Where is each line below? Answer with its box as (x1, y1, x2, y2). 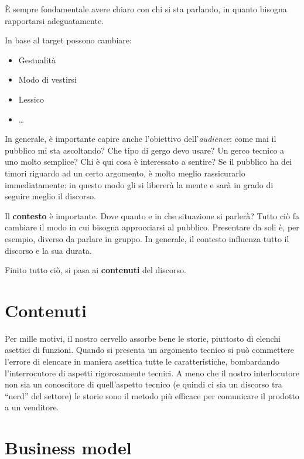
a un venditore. (5, 401, 59, 413)
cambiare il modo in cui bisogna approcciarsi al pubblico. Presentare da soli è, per (5, 221, 299, 233)
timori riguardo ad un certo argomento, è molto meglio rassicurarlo (5, 166, 245, 179)
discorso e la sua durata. (5, 244, 92, 256)
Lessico (18, 93, 44, 105)
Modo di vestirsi (18, 73, 77, 86)
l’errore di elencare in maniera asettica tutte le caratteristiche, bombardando (5, 355, 280, 367)
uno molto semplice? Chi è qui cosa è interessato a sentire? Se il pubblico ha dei (5, 155, 292, 168)
